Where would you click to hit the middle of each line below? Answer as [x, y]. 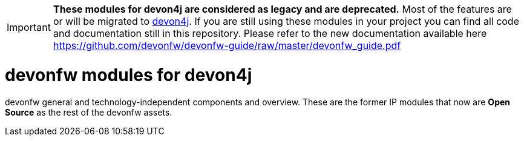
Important [29, 27]
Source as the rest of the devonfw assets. [89, 112]
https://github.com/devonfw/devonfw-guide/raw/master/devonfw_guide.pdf [227, 45]
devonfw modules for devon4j [129, 75]
